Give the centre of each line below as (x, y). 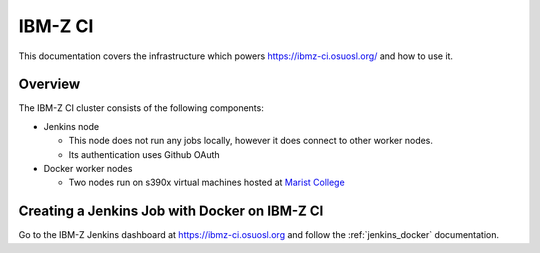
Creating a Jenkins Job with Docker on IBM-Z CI (171, 211)
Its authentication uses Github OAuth (144, 154)
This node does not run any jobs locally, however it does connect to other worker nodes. (251, 141)
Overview (49, 84)
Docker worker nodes (88, 169)
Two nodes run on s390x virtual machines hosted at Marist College (206, 182)
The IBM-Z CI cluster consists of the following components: (141, 108)
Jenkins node (71, 126)
